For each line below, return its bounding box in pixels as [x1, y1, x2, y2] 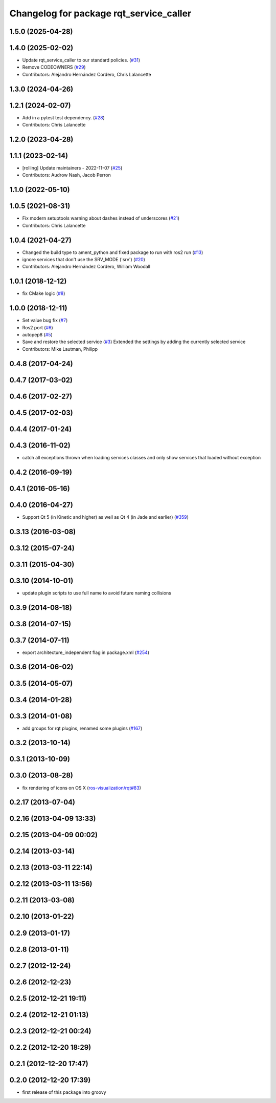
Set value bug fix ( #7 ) [22, 317, 68, 324]
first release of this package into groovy [22, 1089, 107, 1095]
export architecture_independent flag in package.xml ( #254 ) [22, 649, 150, 655]
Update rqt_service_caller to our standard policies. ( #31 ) [22, 57, 141, 63]
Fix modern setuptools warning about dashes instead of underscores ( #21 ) [22, 215, 180, 221]
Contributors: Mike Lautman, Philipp [22, 346, 98, 352]
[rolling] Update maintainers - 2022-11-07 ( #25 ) [22, 165, 123, 171]
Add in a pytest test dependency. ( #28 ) [22, 114, 105, 120]
